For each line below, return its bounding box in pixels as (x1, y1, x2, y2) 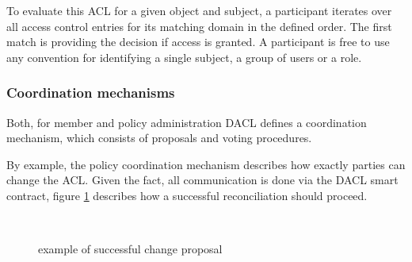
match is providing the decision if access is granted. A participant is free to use (6, 33, 390, 50)
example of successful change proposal (38, 241, 223, 257)
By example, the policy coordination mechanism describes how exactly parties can (6, 156, 406, 172)
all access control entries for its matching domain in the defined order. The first (6, 17, 392, 34)
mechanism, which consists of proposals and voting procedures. (6, 129, 312, 146)
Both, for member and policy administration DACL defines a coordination (6, 114, 367, 130)
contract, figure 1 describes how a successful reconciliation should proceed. (6, 187, 368, 203)
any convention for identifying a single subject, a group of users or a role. (6, 48, 362, 65)
